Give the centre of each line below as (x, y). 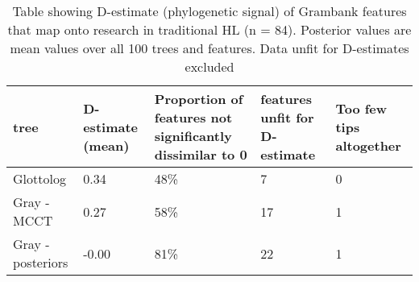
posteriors (41, 262)
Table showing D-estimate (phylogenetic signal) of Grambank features (209, 11)
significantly (193, 136)
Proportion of (199, 99)
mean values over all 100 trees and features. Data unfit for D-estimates (209, 48)
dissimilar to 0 (201, 154)
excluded (209, 66)
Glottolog (39, 178)
